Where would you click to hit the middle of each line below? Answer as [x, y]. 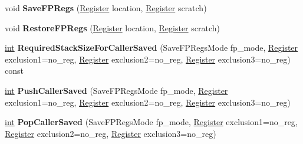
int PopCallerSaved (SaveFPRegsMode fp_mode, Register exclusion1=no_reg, [151, 122]
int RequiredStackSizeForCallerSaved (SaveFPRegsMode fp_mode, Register [151, 48]
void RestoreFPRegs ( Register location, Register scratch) [112, 27]
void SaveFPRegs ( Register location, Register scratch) [106, 8]
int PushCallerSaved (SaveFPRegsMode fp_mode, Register [116, 90]
